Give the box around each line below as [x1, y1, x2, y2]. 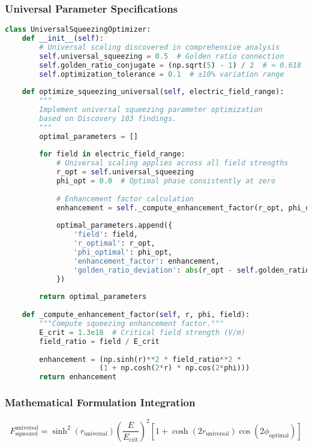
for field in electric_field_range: [39, 150, 185, 159]
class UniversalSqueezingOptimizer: [5, 25, 151, 34]
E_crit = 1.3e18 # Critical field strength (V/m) [39, 328, 245, 337]
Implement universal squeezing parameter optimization [39, 105, 263, 114]
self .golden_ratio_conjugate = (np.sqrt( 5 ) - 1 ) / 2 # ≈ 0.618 [39, 61, 302, 70]
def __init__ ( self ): [22, 34, 104, 43]
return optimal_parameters [39, 292, 147, 301]
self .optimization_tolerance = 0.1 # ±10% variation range [39, 70, 284, 78]
